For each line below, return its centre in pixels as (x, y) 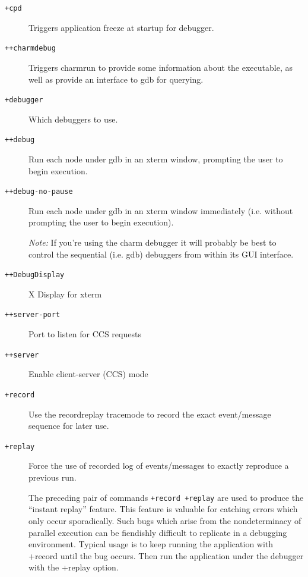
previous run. (53, 477)
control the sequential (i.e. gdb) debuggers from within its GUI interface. (161, 254)
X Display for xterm (65, 294)
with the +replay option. (74, 567)
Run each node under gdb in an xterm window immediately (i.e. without (161, 210)
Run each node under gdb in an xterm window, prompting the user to (156, 159)
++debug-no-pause (39, 192)
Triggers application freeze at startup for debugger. (121, 27)
